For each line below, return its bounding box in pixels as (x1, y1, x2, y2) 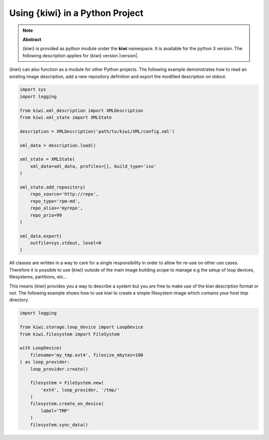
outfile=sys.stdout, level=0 (30, 240, 102, 246)
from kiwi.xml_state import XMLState (19, 115, 112, 121)
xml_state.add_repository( (19, 184, 86, 190)
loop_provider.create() (30, 366, 88, 372)
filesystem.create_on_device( (30, 401, 104, 407)
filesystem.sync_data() (30, 422, 88, 428)
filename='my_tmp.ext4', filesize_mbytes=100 (30, 352, 143, 358)
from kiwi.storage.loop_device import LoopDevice (19, 324, 143, 330)
